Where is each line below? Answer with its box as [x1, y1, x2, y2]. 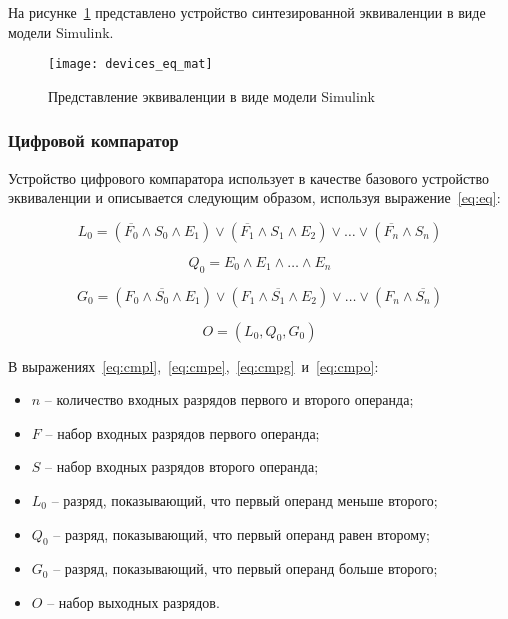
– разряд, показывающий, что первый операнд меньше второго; [51, 490, 438, 511]
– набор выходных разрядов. [47, 592, 220, 612]
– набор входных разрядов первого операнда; [45, 422, 320, 443]
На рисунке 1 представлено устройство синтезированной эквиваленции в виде [8, 2, 486, 22]
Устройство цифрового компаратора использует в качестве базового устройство [8, 167, 489, 188]
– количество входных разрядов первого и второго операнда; [44, 389, 414, 410]
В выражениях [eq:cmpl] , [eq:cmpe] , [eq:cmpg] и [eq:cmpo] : [8, 355, 379, 376]
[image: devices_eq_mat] [48, 57, 213, 72]
